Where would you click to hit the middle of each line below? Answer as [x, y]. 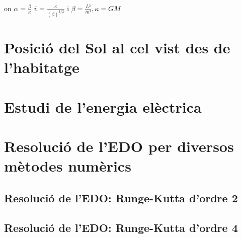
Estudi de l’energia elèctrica [103, 106]
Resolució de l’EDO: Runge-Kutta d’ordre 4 [121, 227]
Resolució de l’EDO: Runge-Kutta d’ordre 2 [121, 197]
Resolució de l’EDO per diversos [119, 146]
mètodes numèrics [68, 166]
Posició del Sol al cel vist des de [117, 48]
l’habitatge [42, 67]
